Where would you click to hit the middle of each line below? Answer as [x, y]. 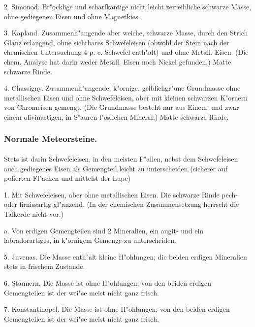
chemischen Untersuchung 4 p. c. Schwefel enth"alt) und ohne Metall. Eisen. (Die [126, 52]
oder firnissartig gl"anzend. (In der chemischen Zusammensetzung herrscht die [122, 204]
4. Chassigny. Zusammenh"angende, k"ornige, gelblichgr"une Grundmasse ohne [122, 88]
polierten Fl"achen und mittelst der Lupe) [67, 178]
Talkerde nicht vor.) [34, 213]
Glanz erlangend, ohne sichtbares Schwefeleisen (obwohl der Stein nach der [117, 42]
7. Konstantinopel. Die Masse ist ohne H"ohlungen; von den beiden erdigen [117, 309]
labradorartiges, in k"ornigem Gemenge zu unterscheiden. [90, 240]
